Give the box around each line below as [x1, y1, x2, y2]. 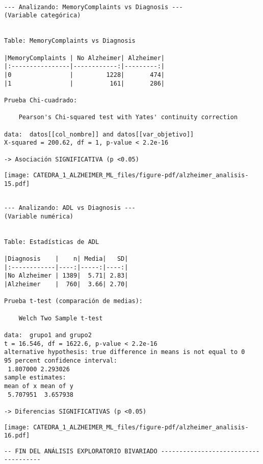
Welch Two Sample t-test [18, 314, 103, 322]
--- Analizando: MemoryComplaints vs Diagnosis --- [4, 3, 183, 11]
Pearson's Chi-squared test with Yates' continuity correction [18, 114, 238, 121]
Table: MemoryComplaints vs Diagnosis [4, 37, 136, 45]
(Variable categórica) [4, 12, 81, 19]
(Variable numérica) [4, 212, 74, 220]
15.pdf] [4, 180, 30, 187]
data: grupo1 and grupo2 [4, 331, 92, 339]
